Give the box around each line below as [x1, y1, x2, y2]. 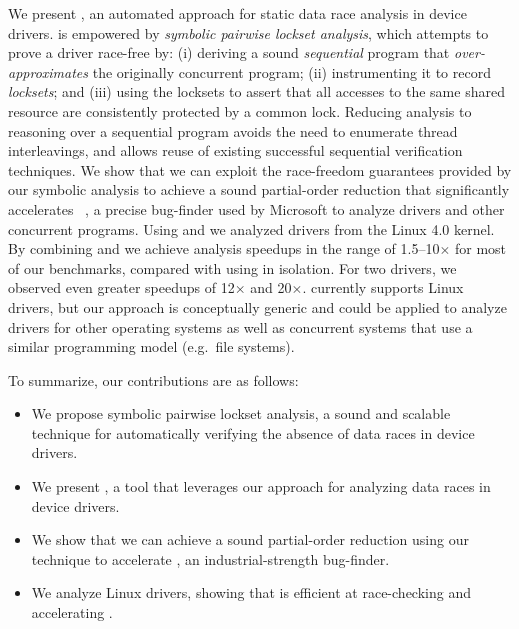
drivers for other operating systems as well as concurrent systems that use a [8, 316, 473, 337]
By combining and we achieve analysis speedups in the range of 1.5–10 [8, 238, 440, 259]
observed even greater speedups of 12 [8, 277, 235, 298]
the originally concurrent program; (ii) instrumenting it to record [92, 61, 491, 82]
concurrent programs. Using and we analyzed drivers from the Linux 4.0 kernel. [8, 218, 495, 239]
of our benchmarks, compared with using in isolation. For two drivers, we [8, 257, 457, 278]
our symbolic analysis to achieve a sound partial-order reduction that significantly [8, 179, 510, 200]
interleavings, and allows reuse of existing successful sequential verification [8, 140, 463, 161]
